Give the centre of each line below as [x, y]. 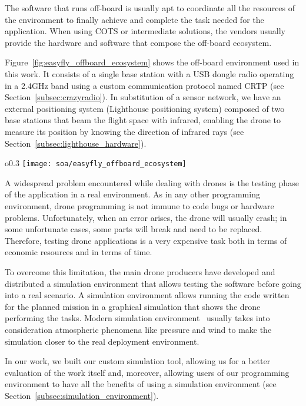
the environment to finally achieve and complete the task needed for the [134, 19]
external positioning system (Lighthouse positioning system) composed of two [145, 108]
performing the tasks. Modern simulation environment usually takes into [137, 318]
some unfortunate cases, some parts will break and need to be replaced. [134, 229]
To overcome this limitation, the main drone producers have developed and [140, 271]
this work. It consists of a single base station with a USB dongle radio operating [149, 73]
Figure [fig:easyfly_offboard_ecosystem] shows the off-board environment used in [152, 62]
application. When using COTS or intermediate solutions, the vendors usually [145, 31]
